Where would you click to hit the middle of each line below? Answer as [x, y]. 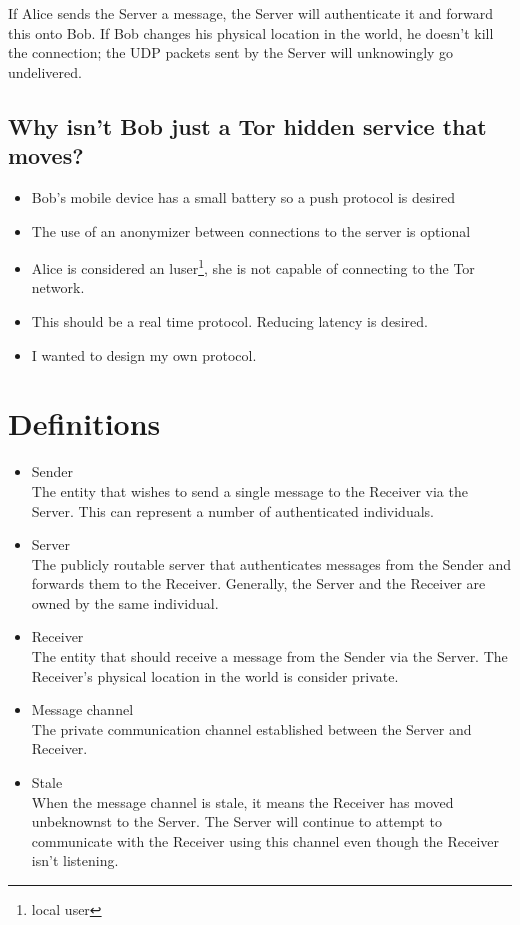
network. [58, 287]
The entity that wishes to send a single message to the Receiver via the [249, 490]
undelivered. [45, 71]
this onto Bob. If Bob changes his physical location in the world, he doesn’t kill [251, 32]
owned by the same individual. [125, 602]
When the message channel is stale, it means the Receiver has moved [242, 801]
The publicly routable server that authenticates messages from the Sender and [271, 563]
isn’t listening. [75, 860]
